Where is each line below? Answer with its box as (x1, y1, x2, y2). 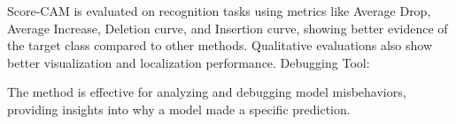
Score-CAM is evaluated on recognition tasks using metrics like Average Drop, (7, 2, 431, 19)
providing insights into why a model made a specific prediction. (7, 99, 351, 118)
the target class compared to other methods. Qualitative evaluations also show (7, 36, 433, 55)
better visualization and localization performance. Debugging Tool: (7, 53, 370, 71)
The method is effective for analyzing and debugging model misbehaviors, (7, 83, 406, 101)
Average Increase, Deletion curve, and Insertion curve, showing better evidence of (7, 18, 448, 37)
